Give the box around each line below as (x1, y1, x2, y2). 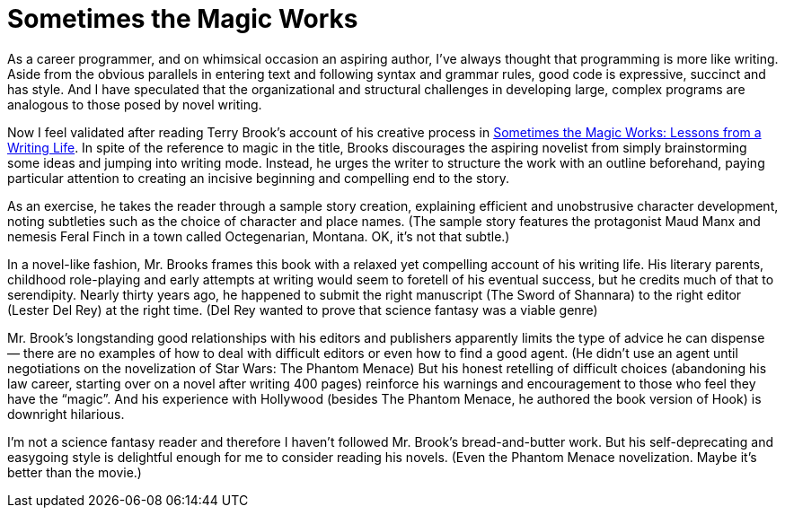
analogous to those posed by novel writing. (7, 96, 262, 112)
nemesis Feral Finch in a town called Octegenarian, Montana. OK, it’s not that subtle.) (7, 228, 510, 244)
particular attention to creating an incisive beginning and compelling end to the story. (7, 170, 510, 186)
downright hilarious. (7, 406, 125, 422)
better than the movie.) (7, 464, 142, 480)
